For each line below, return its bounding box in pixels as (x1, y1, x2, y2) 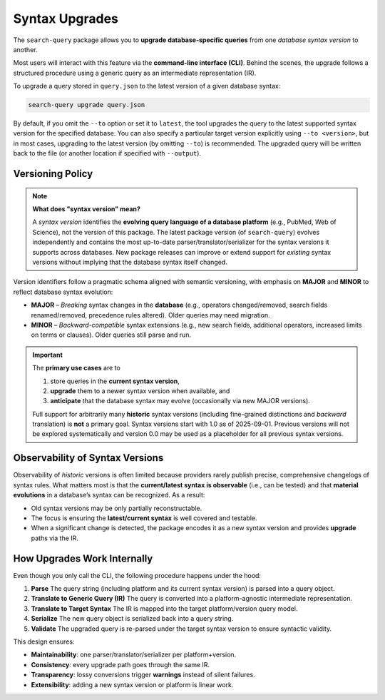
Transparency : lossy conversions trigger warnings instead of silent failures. (31, 671, 256, 679)
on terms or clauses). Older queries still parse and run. (31, 330, 192, 339)
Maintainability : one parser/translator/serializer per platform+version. (31, 650, 237, 659)
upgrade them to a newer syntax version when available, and (50, 386, 230, 395)
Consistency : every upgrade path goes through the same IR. (31, 660, 210, 669)
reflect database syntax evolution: (13, 288, 113, 296)
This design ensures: (13, 637, 75, 646)
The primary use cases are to (32, 364, 120, 372)
